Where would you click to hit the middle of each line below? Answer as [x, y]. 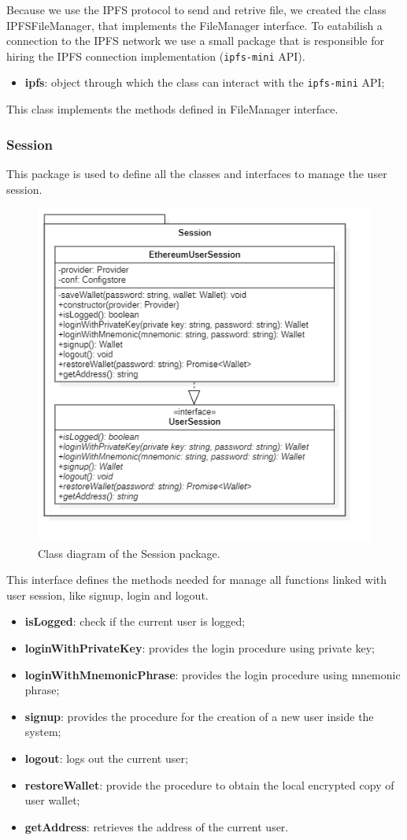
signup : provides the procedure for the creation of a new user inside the [199, 716]
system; [43, 732]
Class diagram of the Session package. [129, 553]
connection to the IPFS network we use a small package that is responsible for [195, 41]
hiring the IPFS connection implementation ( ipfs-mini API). [156, 56]
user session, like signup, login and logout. [107, 595]
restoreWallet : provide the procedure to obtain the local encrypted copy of [209, 784]
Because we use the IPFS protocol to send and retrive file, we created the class [196, 9]
